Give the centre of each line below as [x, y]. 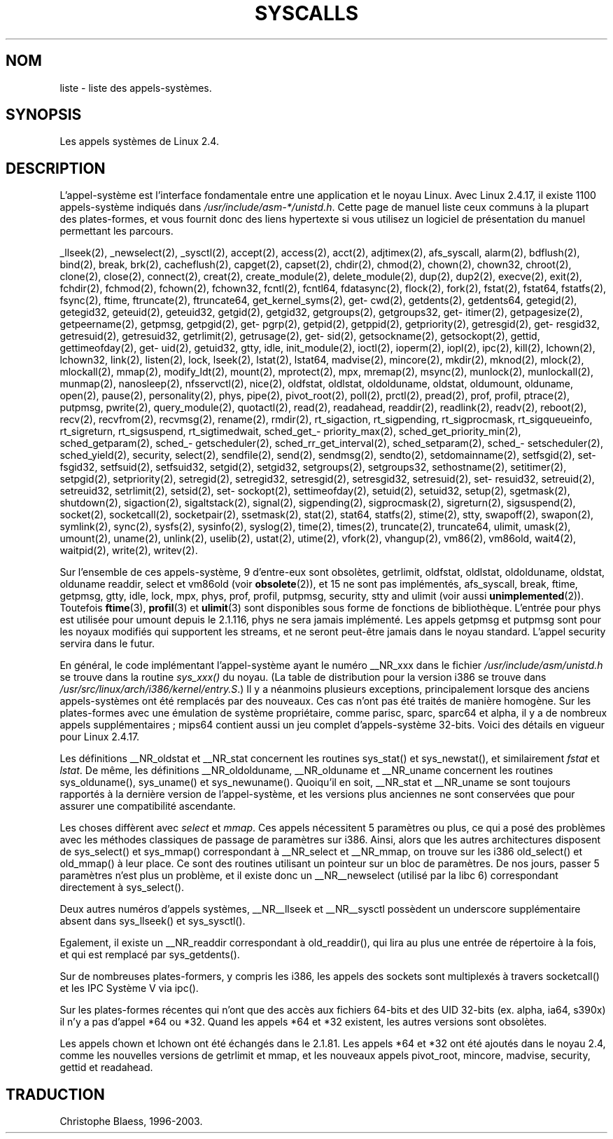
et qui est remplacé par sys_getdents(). [150, 955]
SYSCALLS [306, 13]
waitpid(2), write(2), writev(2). [129, 551]
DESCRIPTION [56, 168]
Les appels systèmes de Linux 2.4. [139, 141]
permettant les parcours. [117, 231]
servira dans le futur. [107, 644]
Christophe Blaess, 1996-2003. [131, 1121]
